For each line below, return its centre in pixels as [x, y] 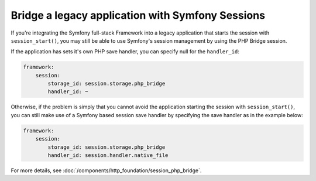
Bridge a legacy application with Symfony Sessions [138, 15]
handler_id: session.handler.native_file [108, 156]
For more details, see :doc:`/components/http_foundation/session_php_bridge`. [106, 170]
